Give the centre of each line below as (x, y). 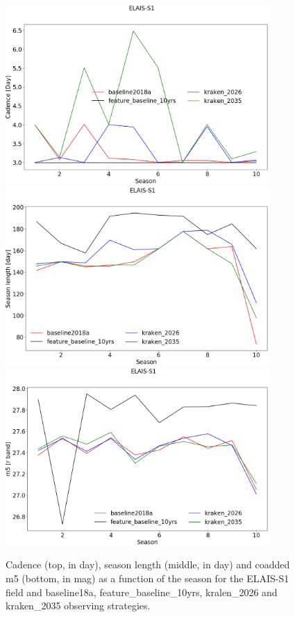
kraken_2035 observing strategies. (78, 606)
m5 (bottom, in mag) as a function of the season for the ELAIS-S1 (147, 578)
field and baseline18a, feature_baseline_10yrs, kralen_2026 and (142, 592)
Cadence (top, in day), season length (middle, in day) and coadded (148, 564)
